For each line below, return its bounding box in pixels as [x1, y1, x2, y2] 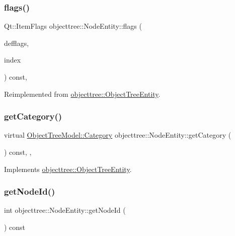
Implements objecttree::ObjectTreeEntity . [4, 163, 132, 174]
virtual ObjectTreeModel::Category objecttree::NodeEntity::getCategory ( [4, 130, 231, 140]
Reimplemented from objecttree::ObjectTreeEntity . [4, 88, 161, 99]
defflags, [4, 37, 29, 48]
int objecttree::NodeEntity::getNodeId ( [4, 205, 126, 215]
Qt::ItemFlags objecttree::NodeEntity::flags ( [4, 21, 142, 31]
